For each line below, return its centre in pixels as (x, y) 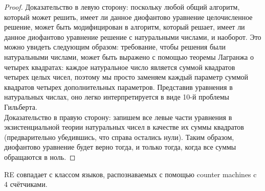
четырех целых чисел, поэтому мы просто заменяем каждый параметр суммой (126, 77)
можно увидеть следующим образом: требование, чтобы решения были (115, 47)
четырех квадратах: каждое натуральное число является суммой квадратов (120, 67)
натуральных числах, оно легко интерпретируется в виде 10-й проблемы (117, 97)
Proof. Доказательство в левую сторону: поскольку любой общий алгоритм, (122, 7)
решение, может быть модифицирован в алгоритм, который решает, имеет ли (125, 27)
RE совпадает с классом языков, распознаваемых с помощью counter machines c (130, 174)
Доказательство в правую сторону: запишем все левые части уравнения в (118, 117)
